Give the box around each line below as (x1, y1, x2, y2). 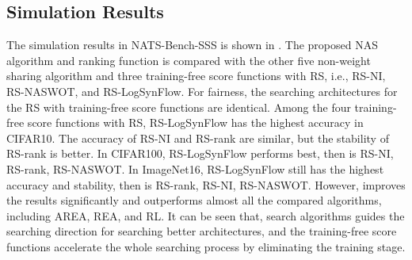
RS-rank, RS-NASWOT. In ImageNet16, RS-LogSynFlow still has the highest (6, 160, 384, 177)
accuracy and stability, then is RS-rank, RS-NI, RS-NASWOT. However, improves (6, 176, 406, 193)
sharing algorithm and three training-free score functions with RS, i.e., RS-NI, (6, 67, 386, 84)
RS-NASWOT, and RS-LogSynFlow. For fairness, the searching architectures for (6, 82, 398, 99)
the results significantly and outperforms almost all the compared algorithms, (6, 192, 382, 208)
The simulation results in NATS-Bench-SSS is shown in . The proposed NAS (6, 36, 378, 53)
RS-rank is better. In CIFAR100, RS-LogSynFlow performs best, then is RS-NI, (6, 145, 394, 162)
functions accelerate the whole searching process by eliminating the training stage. (6, 238, 406, 254)
